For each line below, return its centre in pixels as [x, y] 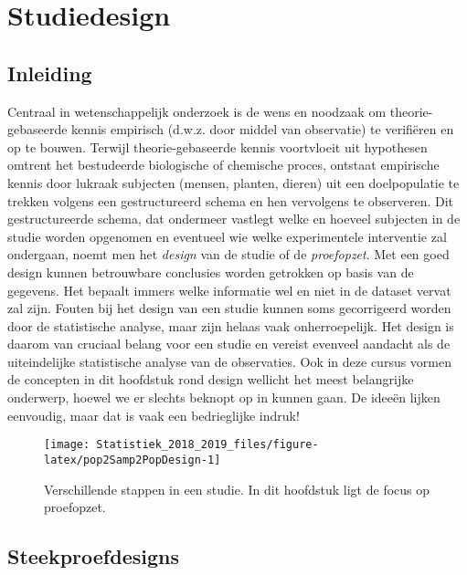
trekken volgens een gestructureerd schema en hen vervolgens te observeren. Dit [231, 200]
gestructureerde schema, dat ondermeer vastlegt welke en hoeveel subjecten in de [234, 219]
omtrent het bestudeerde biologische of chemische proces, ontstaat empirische [223, 165]
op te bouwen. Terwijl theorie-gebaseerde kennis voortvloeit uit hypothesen [218, 146]
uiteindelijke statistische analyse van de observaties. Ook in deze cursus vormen [230, 361]
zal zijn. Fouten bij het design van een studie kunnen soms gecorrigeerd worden [229, 308]
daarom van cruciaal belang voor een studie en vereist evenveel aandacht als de [229, 344]
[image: [67, 445]
